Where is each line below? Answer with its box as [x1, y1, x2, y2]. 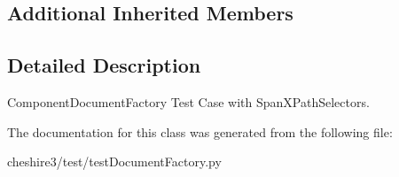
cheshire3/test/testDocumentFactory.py [7, 152, 222, 171]
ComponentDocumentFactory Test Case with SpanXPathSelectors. [7, 92, 370, 111]
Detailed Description [7, 51, 201, 79]
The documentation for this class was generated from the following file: [7, 122, 393, 141]
